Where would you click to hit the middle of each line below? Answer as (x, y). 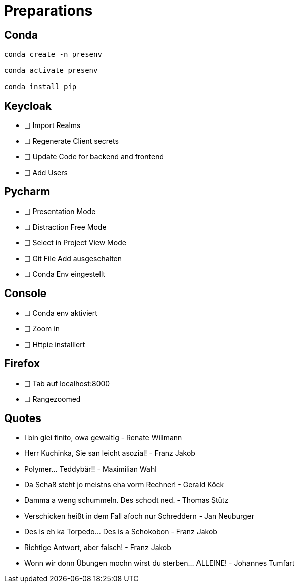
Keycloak (28, 106)
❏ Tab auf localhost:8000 (67, 383)
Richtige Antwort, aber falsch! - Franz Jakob (98, 548)
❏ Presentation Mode (60, 211)
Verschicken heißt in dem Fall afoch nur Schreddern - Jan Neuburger (139, 516)
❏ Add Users (46, 173)
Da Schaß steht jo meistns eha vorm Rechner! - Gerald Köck (124, 485)
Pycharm (27, 192)
